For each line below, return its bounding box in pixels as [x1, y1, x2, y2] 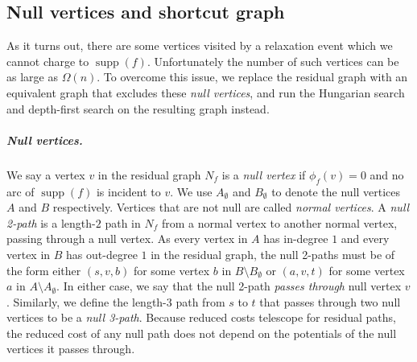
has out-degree [66, 245, 138, 262]
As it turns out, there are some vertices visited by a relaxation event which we [6, 37, 393, 54]
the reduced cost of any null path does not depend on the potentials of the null [6, 324, 397, 341]
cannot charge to [6, 52, 89, 69]
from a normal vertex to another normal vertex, [161, 214, 398, 231]
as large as [6, 68, 58, 85]
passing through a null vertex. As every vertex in [6, 230, 248, 247]
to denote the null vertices [271, 183, 401, 200]
